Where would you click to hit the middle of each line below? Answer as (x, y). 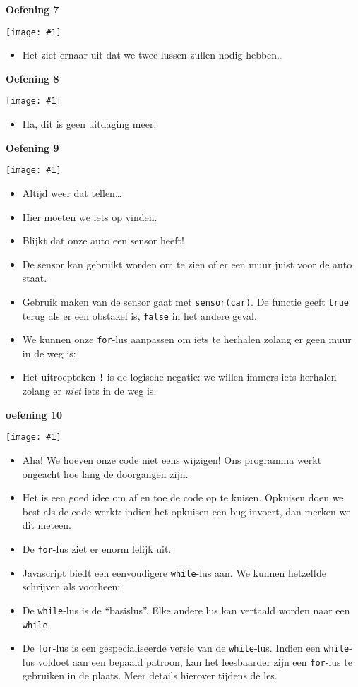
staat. (35, 278)
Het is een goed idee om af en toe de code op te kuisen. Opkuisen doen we (183, 497)
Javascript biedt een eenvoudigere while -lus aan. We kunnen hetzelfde (174, 572)
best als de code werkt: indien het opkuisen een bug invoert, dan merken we (186, 511)
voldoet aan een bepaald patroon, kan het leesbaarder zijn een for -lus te (195, 661)
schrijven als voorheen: (71, 586)
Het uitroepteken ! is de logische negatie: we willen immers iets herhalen (179, 377)
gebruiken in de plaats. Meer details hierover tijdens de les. (150, 675)
